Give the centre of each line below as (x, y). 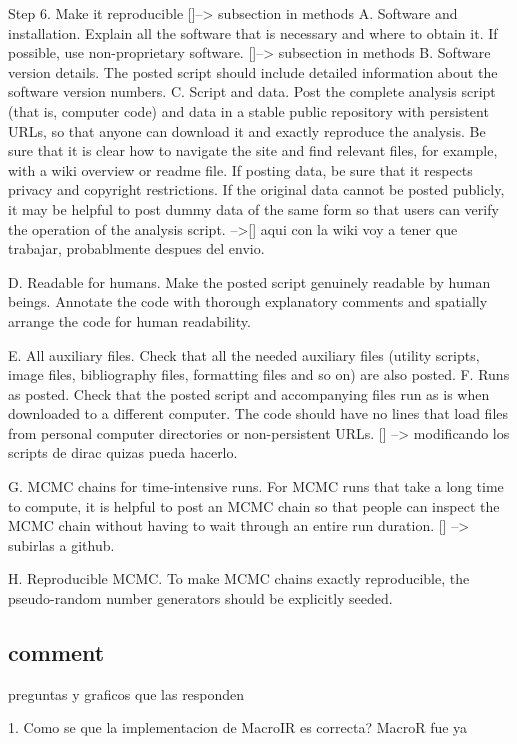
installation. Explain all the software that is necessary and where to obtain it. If (253, 32)
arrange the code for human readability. (129, 320)
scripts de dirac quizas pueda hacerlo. (123, 452)
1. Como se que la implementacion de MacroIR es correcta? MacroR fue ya (238, 727)
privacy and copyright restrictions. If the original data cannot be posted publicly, (256, 189)
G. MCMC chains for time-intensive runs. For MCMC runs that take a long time (256, 486)
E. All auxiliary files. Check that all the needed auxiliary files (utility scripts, (244, 354)
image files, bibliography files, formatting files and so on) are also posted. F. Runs (259, 374)
